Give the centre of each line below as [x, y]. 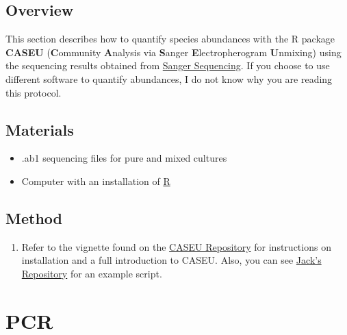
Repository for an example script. [92, 273]
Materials [40, 129]
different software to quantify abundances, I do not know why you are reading [169, 78]
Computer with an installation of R [96, 181]
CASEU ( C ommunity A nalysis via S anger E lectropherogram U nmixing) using [173, 52]
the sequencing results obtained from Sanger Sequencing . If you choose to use [168, 65]
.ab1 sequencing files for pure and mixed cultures [124, 158]
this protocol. [34, 92]
